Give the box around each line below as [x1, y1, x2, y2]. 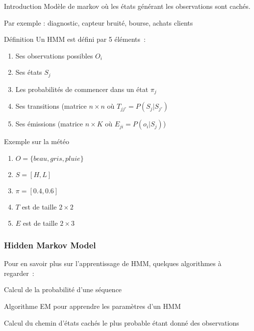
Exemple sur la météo [4, 136, 69, 147]
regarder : [4, 268, 34, 278]
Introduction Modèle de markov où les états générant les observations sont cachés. [4, 1, 251, 11]
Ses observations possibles [15, 50, 93, 60]
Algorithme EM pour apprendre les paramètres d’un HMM [4, 301, 181, 311]
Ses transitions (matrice [15, 101, 87, 111]
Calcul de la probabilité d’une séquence [4, 284, 122, 295]
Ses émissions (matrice [15, 119, 83, 129]
